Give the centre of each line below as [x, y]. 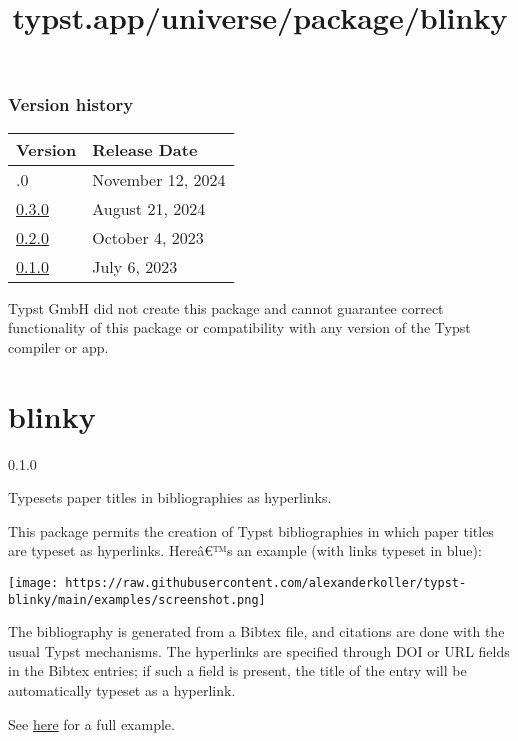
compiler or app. [58, 346]
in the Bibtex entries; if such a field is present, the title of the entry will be [237, 670]
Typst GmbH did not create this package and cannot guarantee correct [226, 307]
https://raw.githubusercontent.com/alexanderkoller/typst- [266, 582]
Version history [71, 104]
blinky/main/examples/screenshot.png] [137, 599]
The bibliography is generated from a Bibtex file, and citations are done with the [256, 631]
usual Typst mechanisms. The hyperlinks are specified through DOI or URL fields [259, 650]
